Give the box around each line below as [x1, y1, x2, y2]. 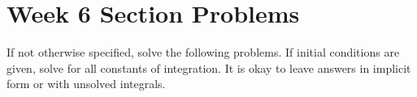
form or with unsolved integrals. [7, 75, 166, 92]
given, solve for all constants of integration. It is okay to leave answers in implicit [7, 59, 411, 76]
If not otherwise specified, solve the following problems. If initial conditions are [7, 44, 400, 61]
